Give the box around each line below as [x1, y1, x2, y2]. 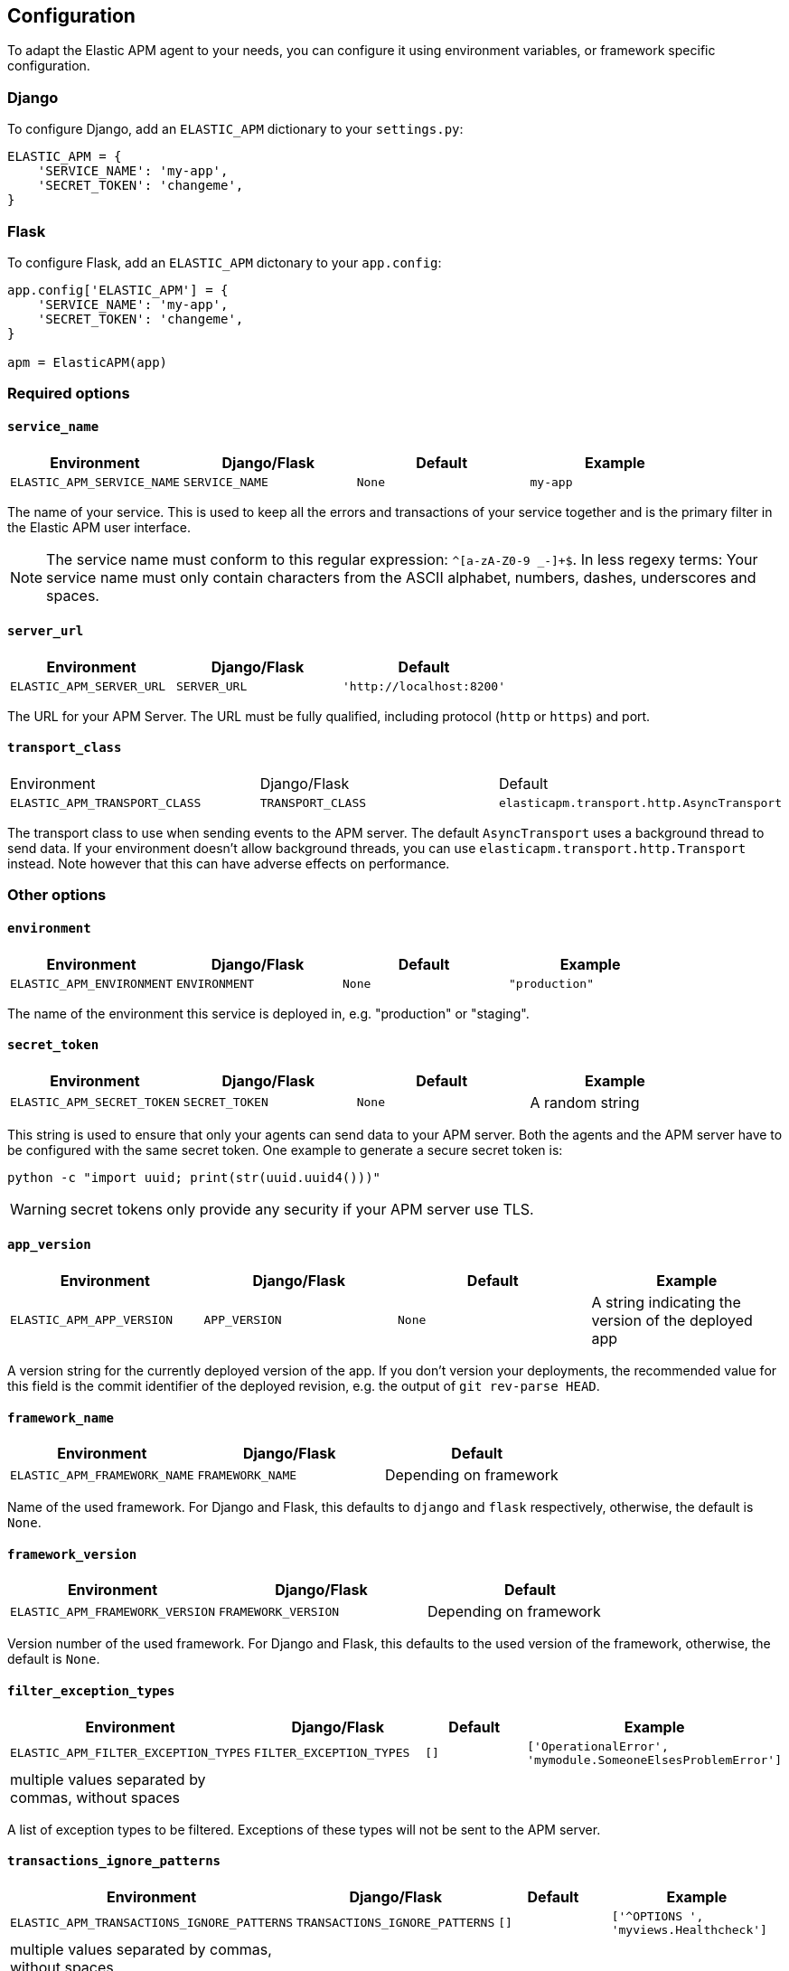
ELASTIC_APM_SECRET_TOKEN [10, 1095, 180, 1110]
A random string [530, 1093, 640, 1112]
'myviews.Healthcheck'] [611, 1922, 767, 1937]
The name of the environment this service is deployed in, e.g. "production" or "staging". [7, 1005, 530, 1021]
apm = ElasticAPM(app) [7, 354, 168, 370]
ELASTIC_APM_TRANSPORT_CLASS [10, 795, 202, 810]
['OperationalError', [527, 1739, 669, 1753]
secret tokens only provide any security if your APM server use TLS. [70, 1199, 534, 1218]
